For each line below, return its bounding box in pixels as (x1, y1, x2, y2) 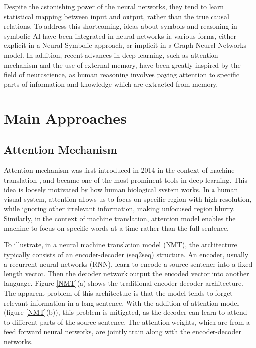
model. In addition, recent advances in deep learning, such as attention (4, 49, 218, 60)
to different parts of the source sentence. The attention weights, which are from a (4, 316, 250, 327)
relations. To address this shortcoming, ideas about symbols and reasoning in (4, 21, 237, 31)
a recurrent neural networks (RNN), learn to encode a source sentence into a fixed (4, 259, 253, 269)
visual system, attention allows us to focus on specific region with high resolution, (4, 193, 252, 204)
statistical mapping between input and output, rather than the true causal (4, 11, 229, 21)
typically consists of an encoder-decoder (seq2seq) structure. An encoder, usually (4, 249, 249, 259)
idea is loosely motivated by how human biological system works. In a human (4, 184, 238, 194)
